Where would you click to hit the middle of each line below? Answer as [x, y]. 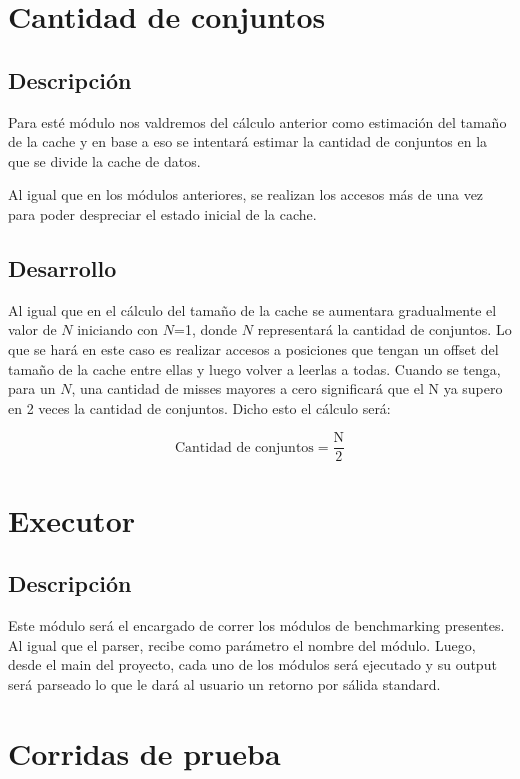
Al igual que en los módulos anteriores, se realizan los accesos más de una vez [246, 194]
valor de [32, 329]
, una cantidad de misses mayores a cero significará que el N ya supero [287, 388]
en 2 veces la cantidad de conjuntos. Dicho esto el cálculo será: [199, 407]
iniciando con [118, 329]
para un [32, 388]
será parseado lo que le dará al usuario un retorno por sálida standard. [224, 683]
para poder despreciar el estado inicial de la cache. [162, 213]
